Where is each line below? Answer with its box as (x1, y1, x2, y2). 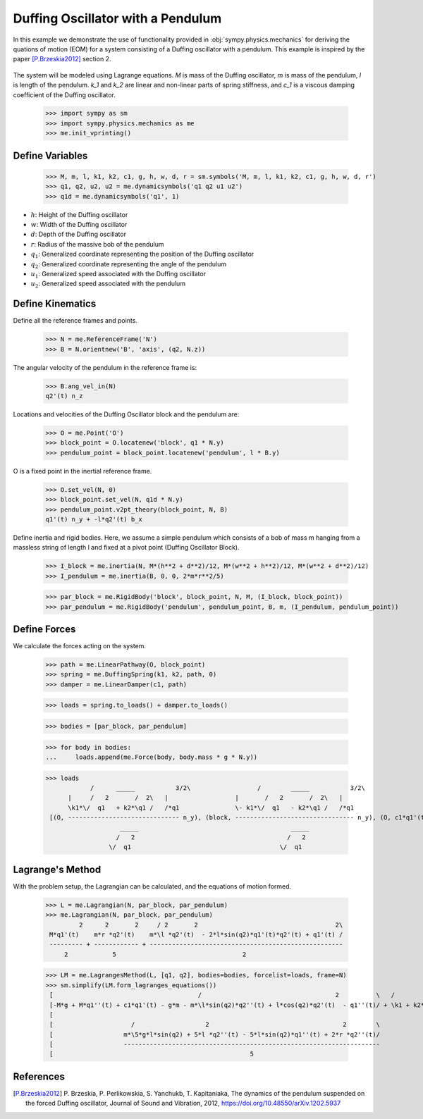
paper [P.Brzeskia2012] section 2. (13, 55, 111, 63)
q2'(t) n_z (45, 392, 83, 400)
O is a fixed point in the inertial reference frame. (13, 466, 152, 475)
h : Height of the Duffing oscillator (30, 210, 128, 218)
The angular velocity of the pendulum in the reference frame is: (13, 363, 197, 371)
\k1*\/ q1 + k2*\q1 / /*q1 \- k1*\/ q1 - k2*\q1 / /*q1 (68, 803, 355, 812)
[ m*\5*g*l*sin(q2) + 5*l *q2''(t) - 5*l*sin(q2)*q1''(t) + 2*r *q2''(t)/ (49, 1030, 381, 1039)
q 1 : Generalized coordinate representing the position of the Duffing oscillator (30, 250, 255, 260)
